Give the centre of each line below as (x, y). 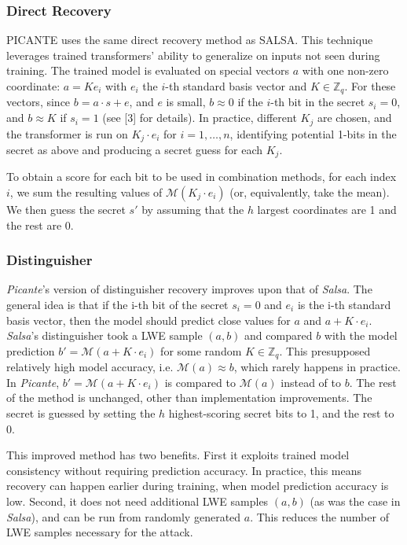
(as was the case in (355, 501)
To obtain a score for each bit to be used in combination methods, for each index (202, 177)
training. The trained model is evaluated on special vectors (148, 70)
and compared (279, 335)
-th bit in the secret (318, 102)
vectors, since (38, 102)
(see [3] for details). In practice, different (200, 118)
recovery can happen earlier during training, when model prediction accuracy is (198, 486)
